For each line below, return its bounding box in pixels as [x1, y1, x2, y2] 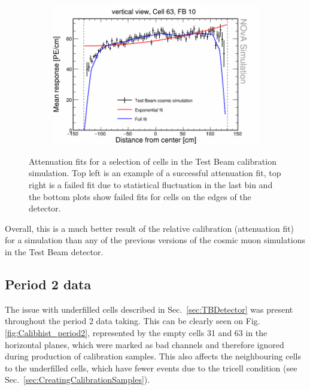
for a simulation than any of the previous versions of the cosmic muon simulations [5, 234, 305, 246]
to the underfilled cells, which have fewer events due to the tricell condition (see [5, 361, 297, 374]
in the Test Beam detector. [5, 246, 104, 258]
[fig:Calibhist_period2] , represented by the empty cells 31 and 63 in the [5, 326, 268, 339]
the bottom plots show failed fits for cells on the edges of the [29, 190, 251, 202]
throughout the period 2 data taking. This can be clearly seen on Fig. [5, 315, 260, 327]
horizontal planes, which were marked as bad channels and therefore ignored [5, 338, 284, 350]
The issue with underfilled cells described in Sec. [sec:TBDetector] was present [5, 303, 293, 315]
